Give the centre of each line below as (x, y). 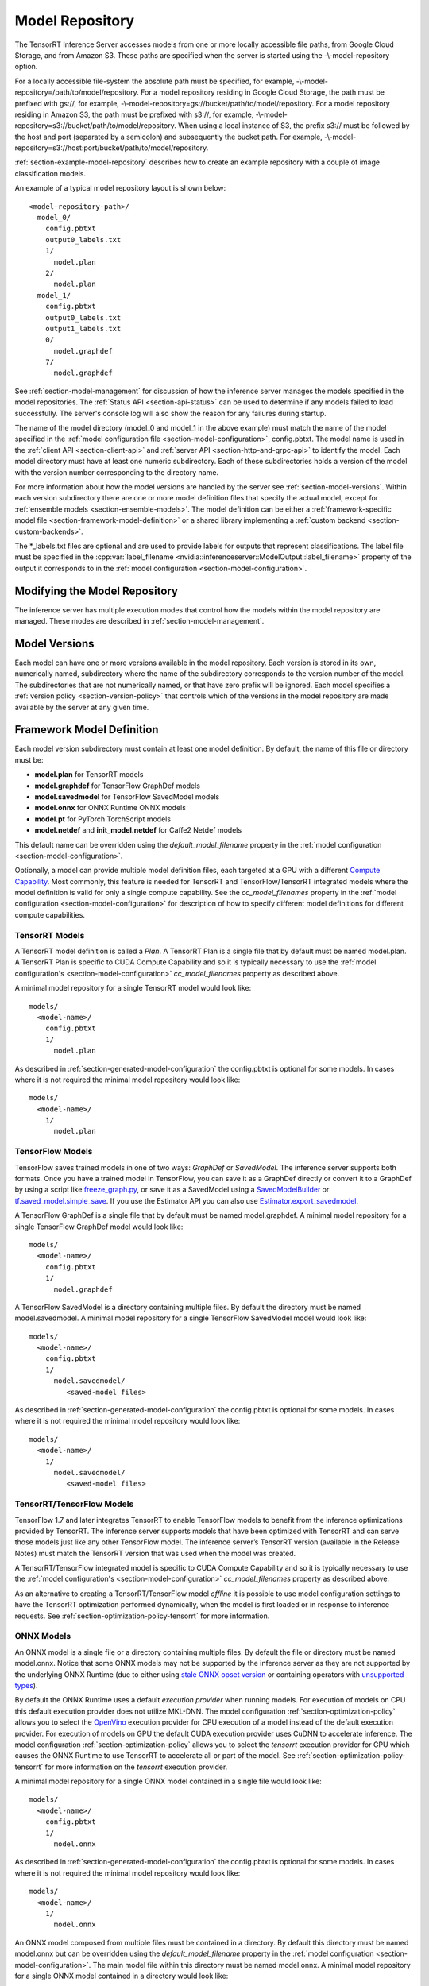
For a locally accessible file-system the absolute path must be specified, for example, (155, 81)
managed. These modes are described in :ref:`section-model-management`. (139, 621)
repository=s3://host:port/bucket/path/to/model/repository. (112, 148)
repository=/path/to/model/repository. (77, 92)
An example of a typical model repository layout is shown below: (120, 188)
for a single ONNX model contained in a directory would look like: (122, 1976)
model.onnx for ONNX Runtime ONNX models (110, 808)
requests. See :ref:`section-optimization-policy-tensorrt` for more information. (142, 1616)
